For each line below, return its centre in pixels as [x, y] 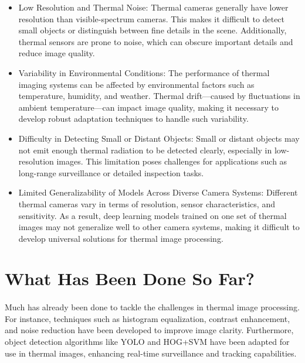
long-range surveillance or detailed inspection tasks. [111, 172]
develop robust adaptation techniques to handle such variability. [133, 119]
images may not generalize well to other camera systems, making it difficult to [159, 227]
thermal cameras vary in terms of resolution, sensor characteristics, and [147, 203]
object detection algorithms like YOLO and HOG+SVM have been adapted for [147, 342]
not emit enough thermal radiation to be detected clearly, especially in [145, 150]
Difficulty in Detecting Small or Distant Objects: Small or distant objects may [159, 138]
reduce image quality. [57, 53]
